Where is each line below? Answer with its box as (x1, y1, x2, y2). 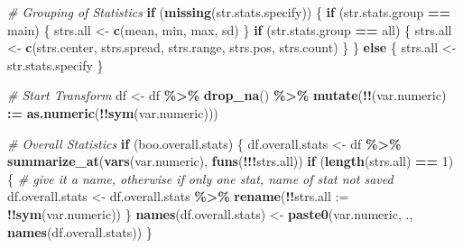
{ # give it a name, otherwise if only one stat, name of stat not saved (7, 169, 394, 188)
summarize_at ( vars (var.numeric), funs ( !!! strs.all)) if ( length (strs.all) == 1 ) (7, 152, 454, 170)
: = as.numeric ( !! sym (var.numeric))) (7, 103, 218, 122)
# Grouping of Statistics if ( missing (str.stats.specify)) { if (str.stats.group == (7, 3, 451, 21)
